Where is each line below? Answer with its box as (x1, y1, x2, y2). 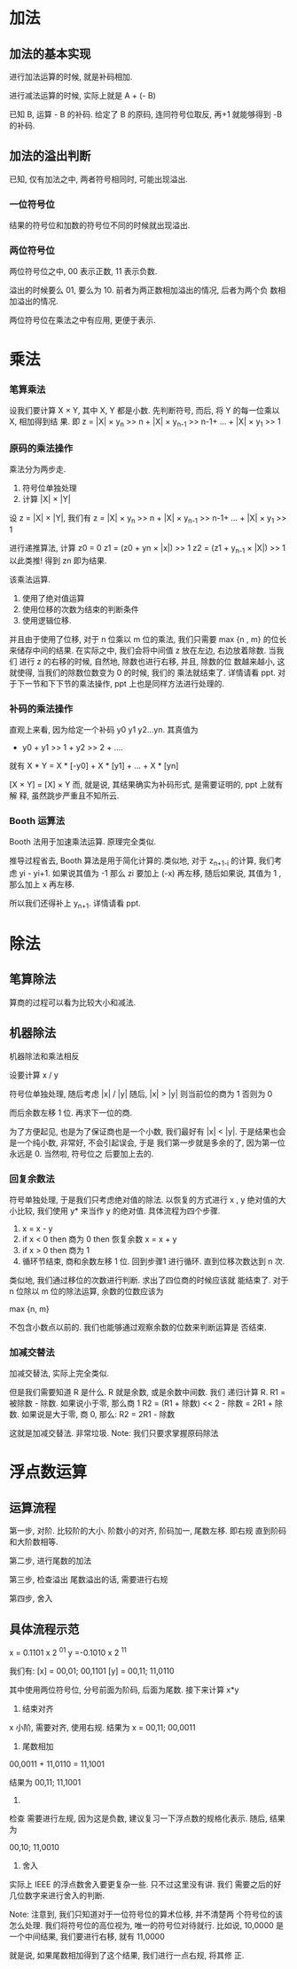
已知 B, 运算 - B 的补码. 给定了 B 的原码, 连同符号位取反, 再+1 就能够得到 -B (9, 109, 282, 120)
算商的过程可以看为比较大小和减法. (9, 997, 137, 1008)
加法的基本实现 (9, 46, 91, 61)
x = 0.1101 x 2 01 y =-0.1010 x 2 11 (9, 1645, 127, 1658)
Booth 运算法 (9, 814, 66, 827)
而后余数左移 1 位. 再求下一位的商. (9, 1107, 133, 1118)
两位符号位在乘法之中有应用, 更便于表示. (9, 315, 157, 326)
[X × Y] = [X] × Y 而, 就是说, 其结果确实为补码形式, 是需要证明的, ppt (9, 779, 258, 789)
